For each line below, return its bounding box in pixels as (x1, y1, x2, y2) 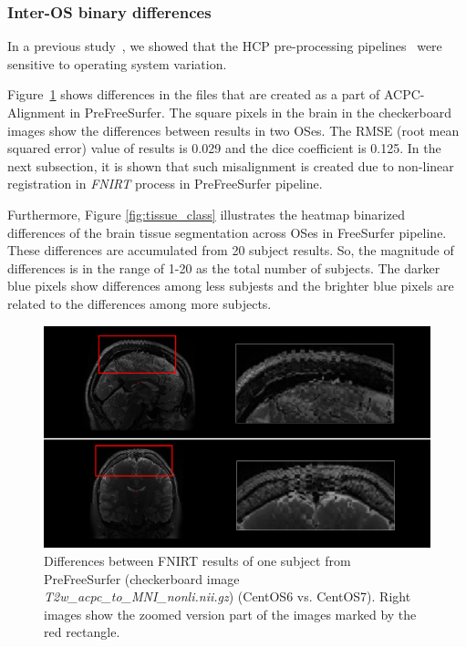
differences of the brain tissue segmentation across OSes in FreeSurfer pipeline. (7, 222, 447, 241)
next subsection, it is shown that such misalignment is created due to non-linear (7, 156, 454, 175)
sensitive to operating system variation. (7, 54, 227, 73)
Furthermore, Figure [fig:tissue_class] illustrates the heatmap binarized (7, 204, 405, 223)
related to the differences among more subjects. (7, 293, 272, 313)
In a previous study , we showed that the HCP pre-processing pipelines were (7, 36, 442, 56)
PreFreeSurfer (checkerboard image (44, 569, 240, 588)
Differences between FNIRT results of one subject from (44, 551, 351, 570)
